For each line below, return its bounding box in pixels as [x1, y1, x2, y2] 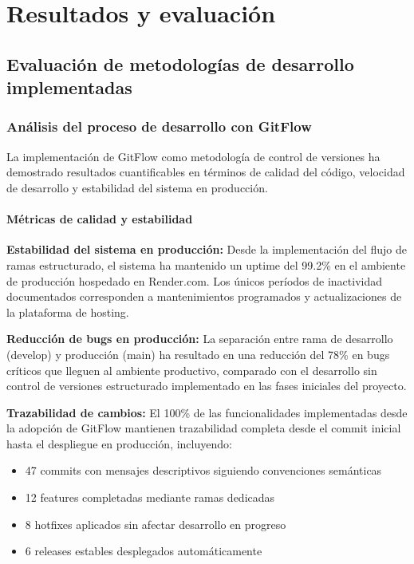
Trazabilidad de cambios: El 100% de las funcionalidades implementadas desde [6, 404, 408, 420]
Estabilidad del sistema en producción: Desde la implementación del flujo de [6, 241, 408, 258]
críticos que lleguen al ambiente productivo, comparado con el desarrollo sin [6, 361, 377, 378]
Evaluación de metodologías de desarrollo [6, 51, 354, 76]
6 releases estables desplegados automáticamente [25, 542, 262, 559]
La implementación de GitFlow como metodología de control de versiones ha [6, 148, 380, 164]
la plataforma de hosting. [6, 303, 129, 320]
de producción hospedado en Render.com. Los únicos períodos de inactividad [6, 272, 383, 289]
